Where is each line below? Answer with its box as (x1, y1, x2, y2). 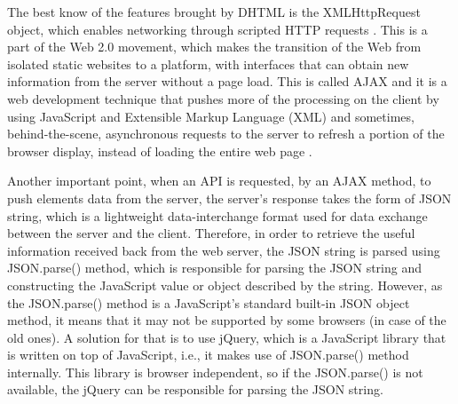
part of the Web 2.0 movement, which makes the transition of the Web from (7, 37, 422, 56)
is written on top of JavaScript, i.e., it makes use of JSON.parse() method (7, 345, 409, 364)
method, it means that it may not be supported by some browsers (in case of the (7, 311, 446, 329)
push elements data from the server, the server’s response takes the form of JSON (7, 188, 452, 207)
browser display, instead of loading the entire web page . (7, 141, 312, 160)
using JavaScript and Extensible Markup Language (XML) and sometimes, (7, 107, 415, 125)
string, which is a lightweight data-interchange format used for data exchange (7, 206, 428, 225)
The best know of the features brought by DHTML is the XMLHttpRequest (7, 3, 421, 20)
